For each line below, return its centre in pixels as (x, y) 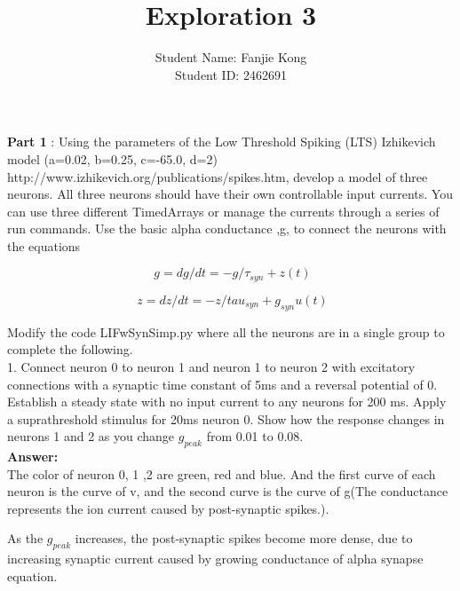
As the (25, 538)
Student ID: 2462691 (231, 74)
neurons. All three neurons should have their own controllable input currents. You (230, 194)
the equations (44, 245)
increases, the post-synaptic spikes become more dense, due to (244, 538)
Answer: (33, 457)
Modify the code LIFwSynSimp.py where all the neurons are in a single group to (226, 331)
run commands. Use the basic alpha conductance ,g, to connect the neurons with (227, 229)
